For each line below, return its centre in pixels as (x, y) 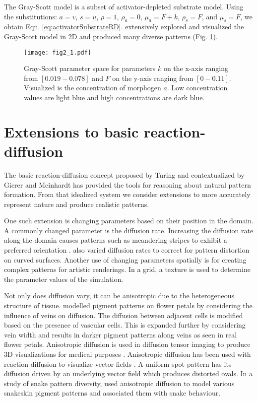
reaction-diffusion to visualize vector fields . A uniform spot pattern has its (118, 364)
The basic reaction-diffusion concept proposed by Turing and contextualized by (124, 174)
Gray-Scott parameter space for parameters (90, 68)
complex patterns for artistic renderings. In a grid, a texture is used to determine (127, 269)
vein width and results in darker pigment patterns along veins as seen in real (121, 334)
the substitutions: (31, 16)
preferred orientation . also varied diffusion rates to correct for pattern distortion (127, 250)
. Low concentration (197, 88)
